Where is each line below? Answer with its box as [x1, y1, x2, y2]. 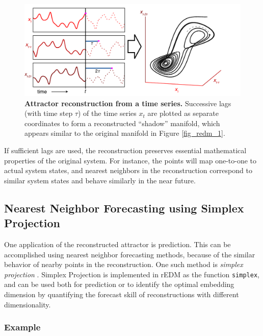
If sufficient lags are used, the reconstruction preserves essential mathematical [4, 145, 247, 156]
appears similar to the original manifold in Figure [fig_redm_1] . [24, 128, 225, 138]
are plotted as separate [147, 108, 219, 118]
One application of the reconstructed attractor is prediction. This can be [4, 239, 231, 250]
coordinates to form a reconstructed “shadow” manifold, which [24, 117, 220, 128]
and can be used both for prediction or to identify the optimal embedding [4, 279, 234, 290]
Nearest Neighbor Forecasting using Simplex [4, 200, 244, 215]
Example [4, 321, 41, 333]
